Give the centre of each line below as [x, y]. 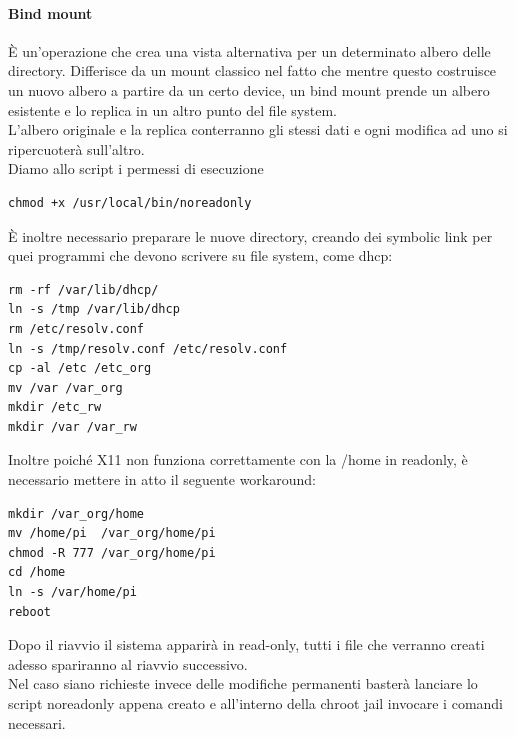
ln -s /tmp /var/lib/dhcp [94, 309]
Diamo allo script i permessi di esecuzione [136, 168]
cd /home [37, 572]
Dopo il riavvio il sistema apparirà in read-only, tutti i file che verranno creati [246, 644]
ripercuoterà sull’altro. [76, 148]
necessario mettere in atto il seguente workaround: [162, 479]
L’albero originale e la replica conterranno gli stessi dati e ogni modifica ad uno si [258, 129]
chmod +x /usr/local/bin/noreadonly [130, 202]
